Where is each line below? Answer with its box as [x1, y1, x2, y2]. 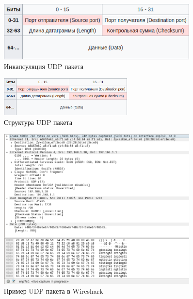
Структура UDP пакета [4, 117, 72, 127]
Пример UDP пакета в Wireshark [4, 285, 103, 296]
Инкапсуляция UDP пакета [4, 61, 83, 71]
